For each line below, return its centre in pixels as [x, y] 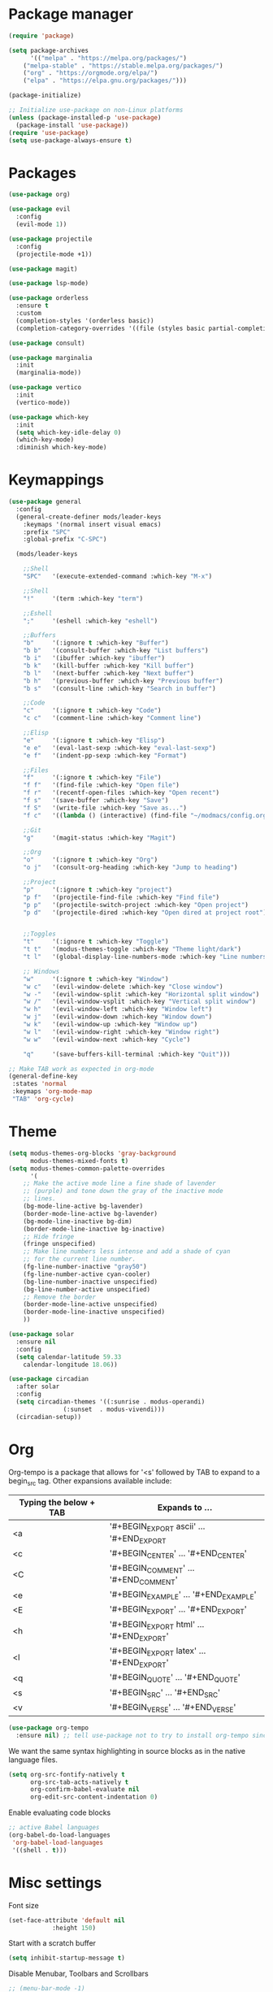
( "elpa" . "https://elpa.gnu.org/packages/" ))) [105, 81]
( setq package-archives [49, 50]
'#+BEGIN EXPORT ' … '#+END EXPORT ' [178, 1610]
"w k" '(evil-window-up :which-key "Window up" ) [110, 1025]
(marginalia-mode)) [49, 373]
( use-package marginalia [50, 358]
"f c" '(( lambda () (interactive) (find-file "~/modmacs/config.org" [147, 815]
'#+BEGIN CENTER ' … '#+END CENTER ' [178, 1554]
